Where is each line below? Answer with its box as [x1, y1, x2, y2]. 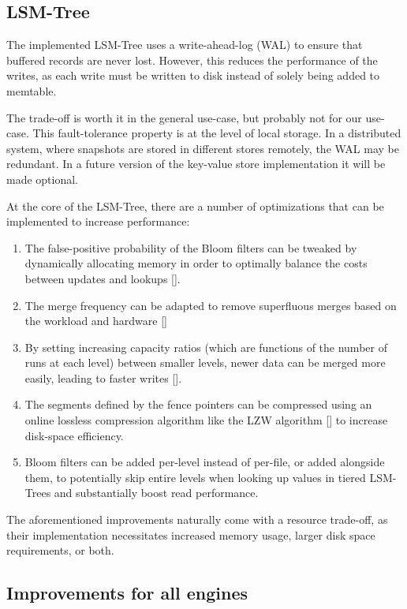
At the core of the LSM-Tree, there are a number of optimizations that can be [6, 197, 384, 214]
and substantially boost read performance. [54, 484, 259, 501]
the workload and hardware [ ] [24, 312, 168, 329]
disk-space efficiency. [24, 427, 124, 443]
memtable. [6, 82, 57, 99]
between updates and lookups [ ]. [24, 270, 181, 286]
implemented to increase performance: [6, 213, 190, 230]
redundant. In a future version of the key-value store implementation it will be [6, 155, 386, 172]
